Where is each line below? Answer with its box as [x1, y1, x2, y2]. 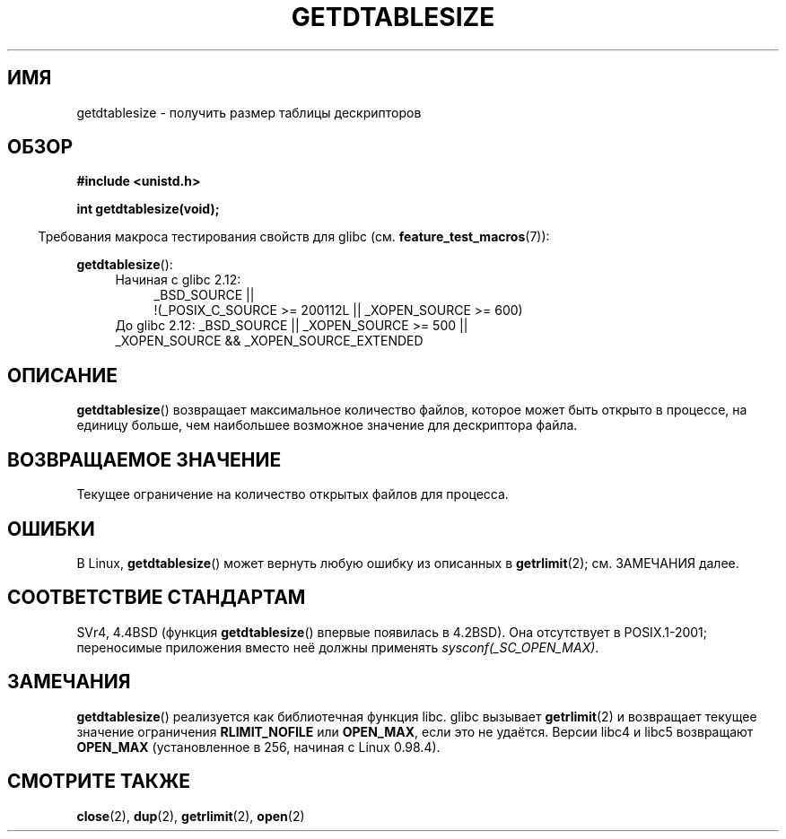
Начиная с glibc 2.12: [115, 272, 241, 288]
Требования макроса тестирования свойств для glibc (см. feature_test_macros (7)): [38, 229, 550, 245]
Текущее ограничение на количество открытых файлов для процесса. [76, 486, 509, 503]
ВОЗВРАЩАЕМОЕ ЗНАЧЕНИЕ [7, 448, 282, 471]
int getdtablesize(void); [76, 201, 220, 217]
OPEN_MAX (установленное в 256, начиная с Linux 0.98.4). [76, 738, 441, 755]
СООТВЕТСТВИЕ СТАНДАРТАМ [7, 586, 306, 609]
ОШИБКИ [7, 517, 95, 540]
